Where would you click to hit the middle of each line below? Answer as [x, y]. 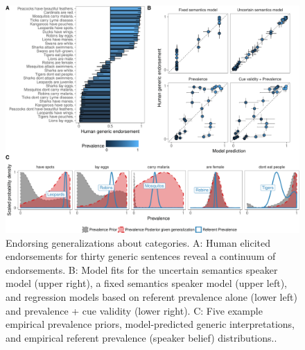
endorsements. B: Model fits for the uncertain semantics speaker [142, 269]
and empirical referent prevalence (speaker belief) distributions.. [141, 337]
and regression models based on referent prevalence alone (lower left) [151, 296]
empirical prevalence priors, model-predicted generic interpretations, [150, 324]
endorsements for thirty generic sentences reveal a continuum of [141, 256]
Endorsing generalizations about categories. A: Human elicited [138, 242]
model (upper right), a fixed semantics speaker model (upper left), [147, 283]
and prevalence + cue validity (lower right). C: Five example [134, 310]
